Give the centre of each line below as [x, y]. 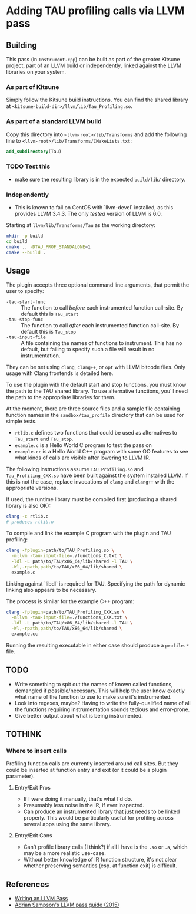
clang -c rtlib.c [27, 517]
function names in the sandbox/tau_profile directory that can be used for [95, 415]
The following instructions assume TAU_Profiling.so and [75, 469]
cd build [17, 241]
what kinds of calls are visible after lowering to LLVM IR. [82, 458]
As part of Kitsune [33, 87]
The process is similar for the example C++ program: [70, 601]
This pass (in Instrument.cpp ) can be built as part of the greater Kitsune [93, 59]
